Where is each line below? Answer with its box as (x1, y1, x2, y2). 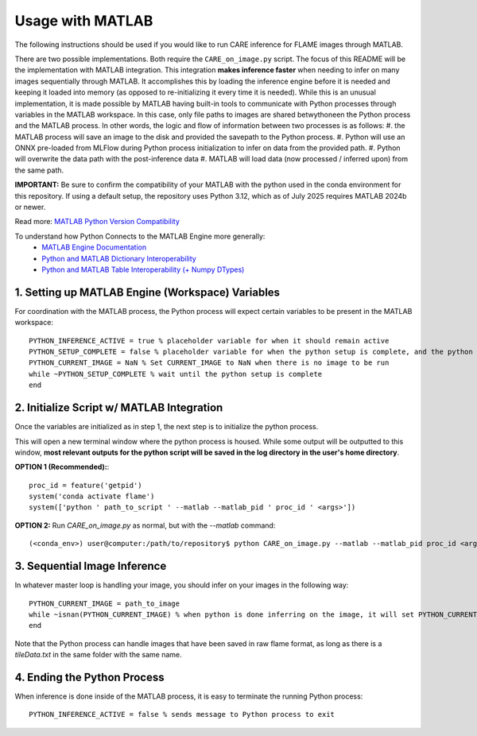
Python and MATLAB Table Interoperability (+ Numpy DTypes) (41, 265, 245, 274)
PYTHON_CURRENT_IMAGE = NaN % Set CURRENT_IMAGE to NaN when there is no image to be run (29, 358, 390, 367)
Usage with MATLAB (14, 12, 153, 29)
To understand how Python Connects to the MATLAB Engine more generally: (14, 231, 266, 241)
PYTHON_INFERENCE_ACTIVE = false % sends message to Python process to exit (29, 710, 335, 719)
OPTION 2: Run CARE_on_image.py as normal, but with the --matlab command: (14, 521, 276, 530)
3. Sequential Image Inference (14, 560, 167, 573)
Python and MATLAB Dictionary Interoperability (41, 254, 196, 263)
